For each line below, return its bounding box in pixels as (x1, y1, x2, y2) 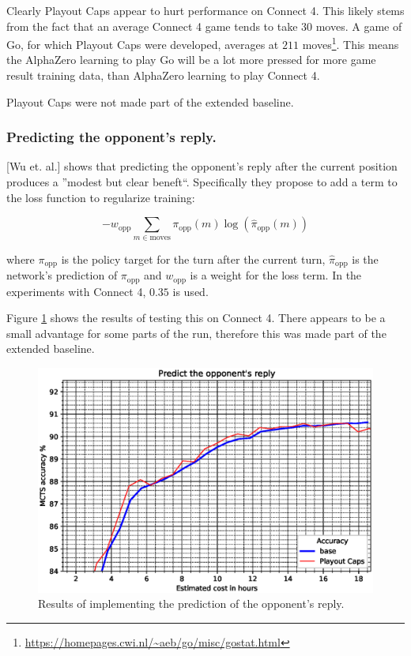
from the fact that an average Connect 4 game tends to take (6, 17, 298, 34)
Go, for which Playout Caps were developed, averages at (6, 36, 279, 52)
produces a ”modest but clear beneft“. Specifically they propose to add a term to (6, 174, 398, 190)
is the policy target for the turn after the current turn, (61, 250, 326, 267)
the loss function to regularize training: (6, 189, 195, 205)
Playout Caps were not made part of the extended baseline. (6, 93, 294, 110)
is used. (172, 283, 209, 299)
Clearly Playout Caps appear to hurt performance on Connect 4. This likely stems (6, 2, 405, 18)
